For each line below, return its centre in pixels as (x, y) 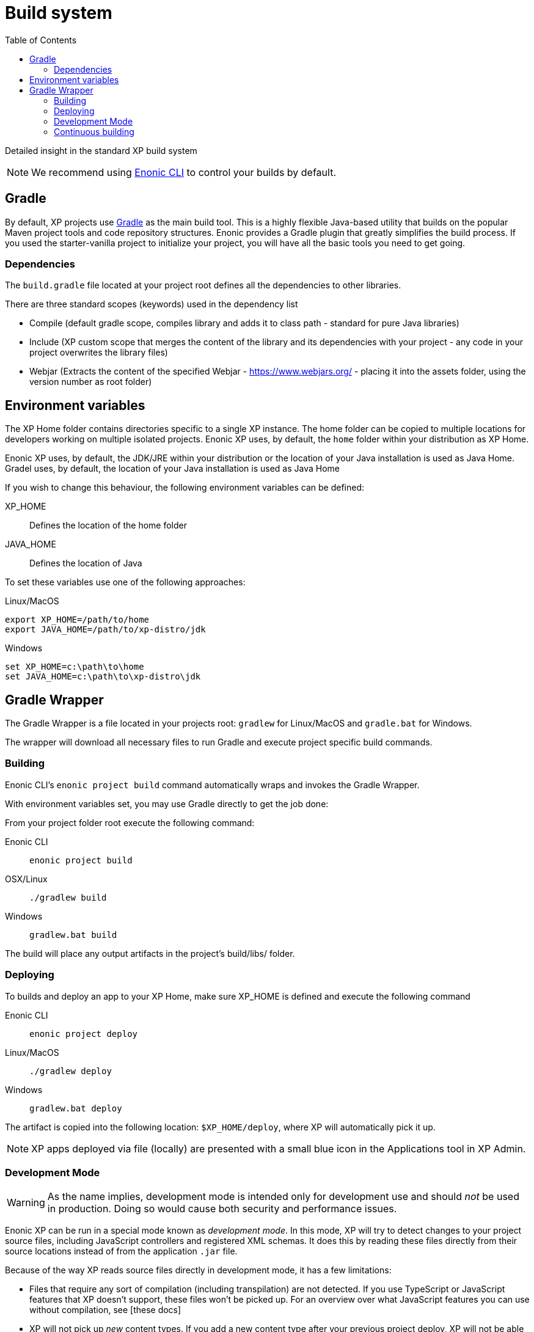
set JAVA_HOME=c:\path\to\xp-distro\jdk (103, 677)
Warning (26, 1203)
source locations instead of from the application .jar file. (121, 1251)
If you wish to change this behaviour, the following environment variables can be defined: (185, 488)
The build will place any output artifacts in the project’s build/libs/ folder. (150, 953)
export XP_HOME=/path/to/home (77, 620)
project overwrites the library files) (99, 353)
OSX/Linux (26, 879)
